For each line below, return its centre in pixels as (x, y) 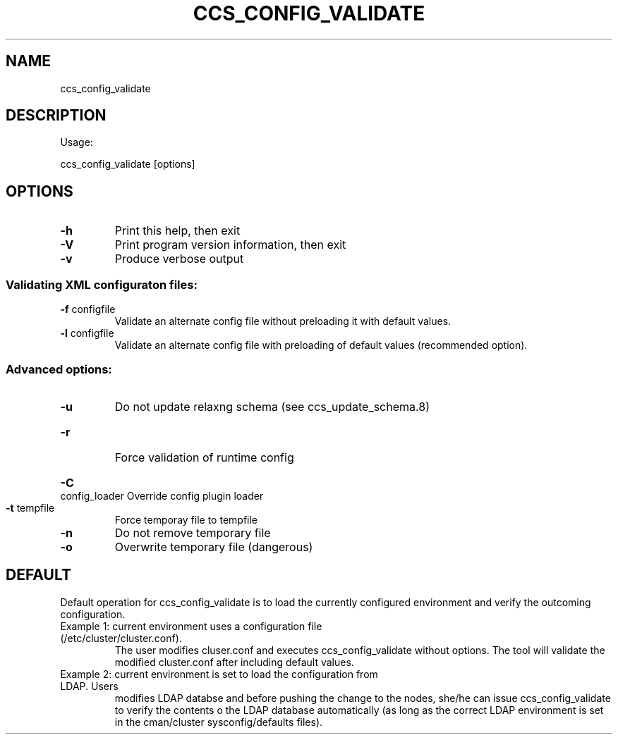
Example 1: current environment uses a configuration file (191, 626)
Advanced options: (59, 370)
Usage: (77, 142)
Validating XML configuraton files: (102, 284)
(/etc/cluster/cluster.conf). (121, 638)
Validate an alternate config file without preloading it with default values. (283, 321)
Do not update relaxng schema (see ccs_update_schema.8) (272, 406)
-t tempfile (30, 507)
